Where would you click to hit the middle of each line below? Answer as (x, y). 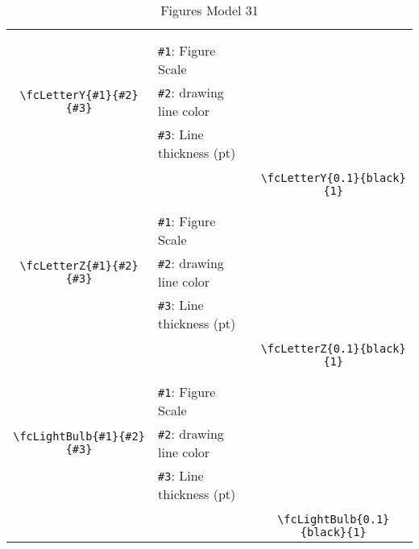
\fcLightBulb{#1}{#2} (79, 436)
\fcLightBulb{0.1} (334, 519)
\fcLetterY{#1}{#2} (79, 95)
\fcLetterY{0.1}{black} (333, 178)
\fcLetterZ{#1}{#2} (79, 266)
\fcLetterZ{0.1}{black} (333, 349)
